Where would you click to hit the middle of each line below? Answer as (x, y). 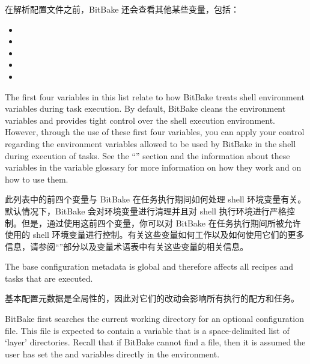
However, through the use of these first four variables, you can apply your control (155, 132)
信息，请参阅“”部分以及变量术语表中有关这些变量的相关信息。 (127, 246)
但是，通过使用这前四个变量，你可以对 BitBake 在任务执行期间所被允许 (161, 223)
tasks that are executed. (49, 278)
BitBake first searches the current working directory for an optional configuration (154, 319)
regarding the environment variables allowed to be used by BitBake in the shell (150, 143)
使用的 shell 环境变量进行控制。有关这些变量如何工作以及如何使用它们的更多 (155, 235)
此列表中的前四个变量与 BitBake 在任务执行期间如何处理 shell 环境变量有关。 (156, 199)
